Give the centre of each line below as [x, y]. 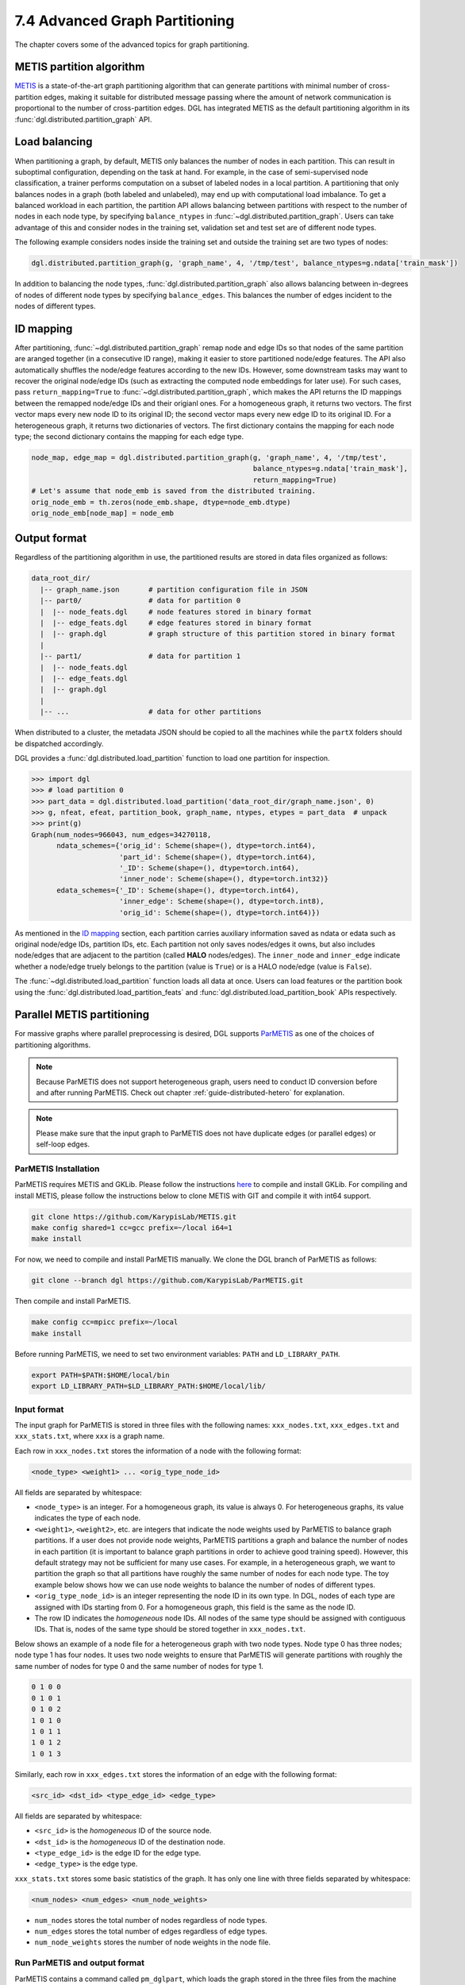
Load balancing [54, 142]
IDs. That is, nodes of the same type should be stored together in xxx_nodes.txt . [170, 1629]
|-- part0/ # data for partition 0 [140, 601]
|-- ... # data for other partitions [151, 712]
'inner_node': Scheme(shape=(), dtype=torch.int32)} [224, 879]
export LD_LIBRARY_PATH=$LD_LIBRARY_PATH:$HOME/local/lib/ [148, 1386]
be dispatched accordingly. [59, 743]
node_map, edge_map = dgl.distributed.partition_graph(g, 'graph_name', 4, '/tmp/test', [209, 458]
